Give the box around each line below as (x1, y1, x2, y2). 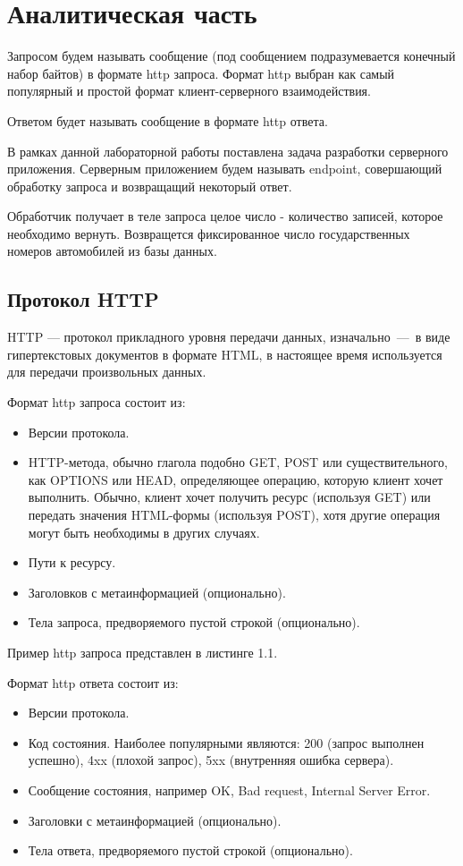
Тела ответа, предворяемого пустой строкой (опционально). (28, 841, 353, 860)
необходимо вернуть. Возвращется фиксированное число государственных (7, 224, 410, 242)
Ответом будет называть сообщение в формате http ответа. (7, 111, 328, 130)
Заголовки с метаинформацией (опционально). (28, 811, 282, 829)
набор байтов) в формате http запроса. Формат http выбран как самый (7, 64, 395, 82)
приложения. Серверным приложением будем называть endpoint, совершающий (7, 159, 442, 178)
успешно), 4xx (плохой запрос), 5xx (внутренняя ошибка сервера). (28, 751, 394, 769)
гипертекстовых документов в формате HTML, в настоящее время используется (7, 344, 442, 363)
